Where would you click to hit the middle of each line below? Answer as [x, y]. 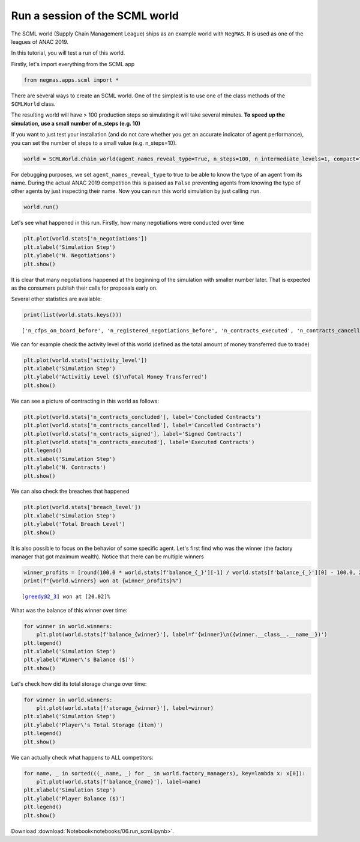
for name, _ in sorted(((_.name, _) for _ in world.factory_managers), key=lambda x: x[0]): [164, 773]
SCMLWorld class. [33, 104]
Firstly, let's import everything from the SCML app [73, 64]
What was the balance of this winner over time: [69, 610]
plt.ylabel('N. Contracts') [65, 468]
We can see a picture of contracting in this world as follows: [85, 401]
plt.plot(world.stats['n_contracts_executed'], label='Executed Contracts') [139, 442]
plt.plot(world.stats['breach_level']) [82, 507]
